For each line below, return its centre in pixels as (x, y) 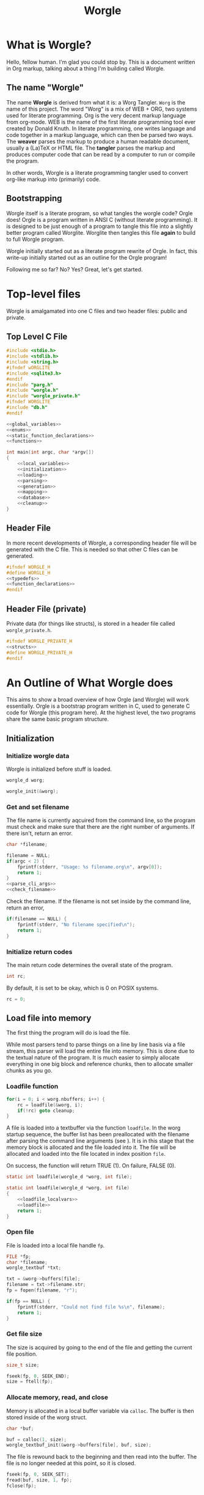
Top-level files (44, 294)
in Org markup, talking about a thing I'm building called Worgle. (86, 68)
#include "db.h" (27, 408)
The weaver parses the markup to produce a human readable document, (98, 141)
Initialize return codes (39, 952)
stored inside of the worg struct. (47, 1417)
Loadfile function (32, 1087)
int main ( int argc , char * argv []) (50, 452)
